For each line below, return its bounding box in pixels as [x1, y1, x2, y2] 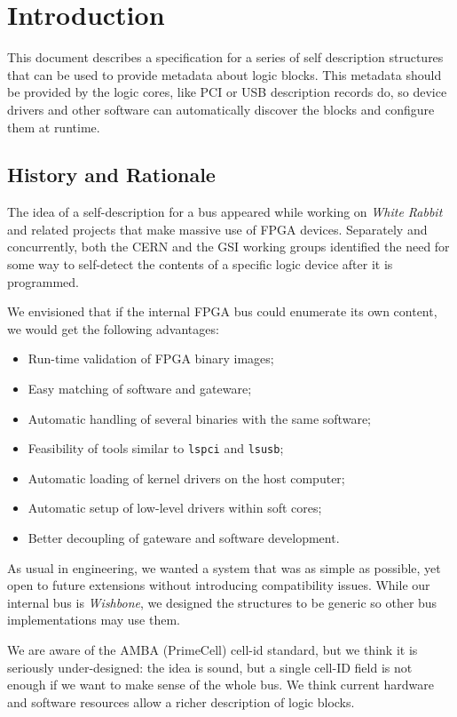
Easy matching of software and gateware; [28, 379, 252, 398]
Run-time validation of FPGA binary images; [28, 349, 274, 368]
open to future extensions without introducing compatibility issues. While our [7, 576, 430, 594]
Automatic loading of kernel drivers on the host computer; [28, 468, 345, 487]
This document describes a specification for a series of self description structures [7, 48, 444, 67]
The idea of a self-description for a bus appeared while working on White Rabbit [7, 203, 443, 221]
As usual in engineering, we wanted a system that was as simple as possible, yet [7, 558, 441, 577]
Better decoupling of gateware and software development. [28, 529, 340, 547]
